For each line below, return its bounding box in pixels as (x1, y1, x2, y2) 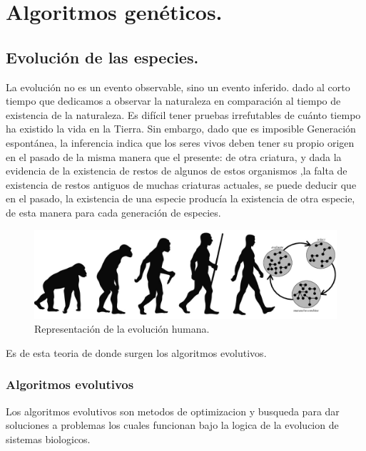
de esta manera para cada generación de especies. (6, 204, 221, 219)
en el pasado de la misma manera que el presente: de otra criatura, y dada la (6, 149, 342, 164)
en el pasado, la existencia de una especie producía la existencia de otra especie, (6, 191, 355, 206)
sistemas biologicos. (6, 431, 91, 446)
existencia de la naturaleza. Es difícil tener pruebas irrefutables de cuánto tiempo (6, 107, 361, 122)
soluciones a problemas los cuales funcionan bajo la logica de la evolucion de (6, 418, 339, 432)
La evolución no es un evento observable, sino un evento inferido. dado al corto (6, 79, 350, 94)
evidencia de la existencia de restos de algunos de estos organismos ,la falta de (6, 163, 347, 178)
